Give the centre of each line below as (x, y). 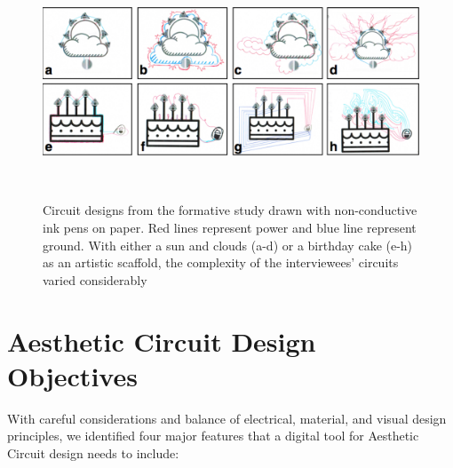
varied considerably (95, 279)
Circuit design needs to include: (93, 452)
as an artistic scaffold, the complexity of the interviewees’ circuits (221, 262)
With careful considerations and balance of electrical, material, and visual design (227, 418)
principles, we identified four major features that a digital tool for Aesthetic (213, 436)
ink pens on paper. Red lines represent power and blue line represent (230, 228)
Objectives (72, 375)
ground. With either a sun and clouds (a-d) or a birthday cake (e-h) (228, 245)
